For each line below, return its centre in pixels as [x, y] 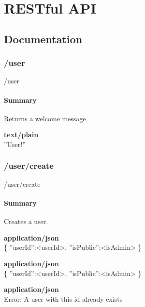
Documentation [43, 39]
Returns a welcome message [45, 118]
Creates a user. [26, 221]
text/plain [21, 135]
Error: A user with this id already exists [63, 299]
